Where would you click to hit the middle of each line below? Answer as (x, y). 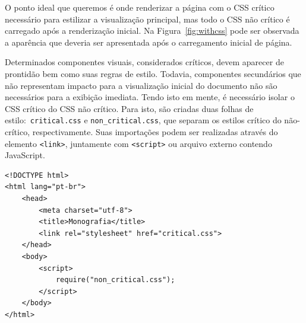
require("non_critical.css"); (115, 280)
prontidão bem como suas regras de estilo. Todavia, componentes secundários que (153, 73)
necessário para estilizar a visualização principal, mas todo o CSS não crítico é (147, 19)
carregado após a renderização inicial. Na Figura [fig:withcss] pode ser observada (152, 31)
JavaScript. (25, 155)
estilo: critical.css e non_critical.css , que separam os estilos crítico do (143, 120)
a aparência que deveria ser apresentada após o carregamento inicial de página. (149, 42)
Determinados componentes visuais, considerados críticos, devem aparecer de (144, 62)
